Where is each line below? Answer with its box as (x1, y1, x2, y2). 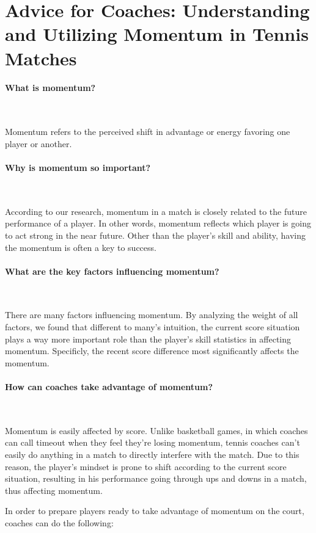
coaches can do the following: (5, 517, 114, 529)
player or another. (5, 137, 72, 150)
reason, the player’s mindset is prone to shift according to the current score (5, 460, 287, 473)
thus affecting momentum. (5, 484, 103, 496)
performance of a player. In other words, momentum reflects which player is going (5, 217, 311, 230)
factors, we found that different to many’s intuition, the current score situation (5, 321, 300, 333)
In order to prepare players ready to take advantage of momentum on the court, (5, 504, 304, 517)
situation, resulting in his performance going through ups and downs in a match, (5, 472, 307, 485)
